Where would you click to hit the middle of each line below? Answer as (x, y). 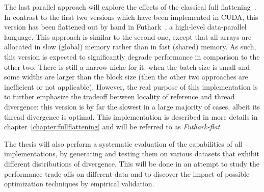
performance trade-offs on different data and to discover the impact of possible (127, 173)
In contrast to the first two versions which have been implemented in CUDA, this (131, 17)
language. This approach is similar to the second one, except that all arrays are (128, 36)
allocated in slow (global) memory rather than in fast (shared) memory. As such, (130, 47)
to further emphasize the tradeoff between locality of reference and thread (120, 97)
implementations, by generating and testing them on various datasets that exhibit (132, 154)
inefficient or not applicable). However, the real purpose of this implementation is (131, 86)
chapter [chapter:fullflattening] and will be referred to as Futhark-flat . (113, 127)
